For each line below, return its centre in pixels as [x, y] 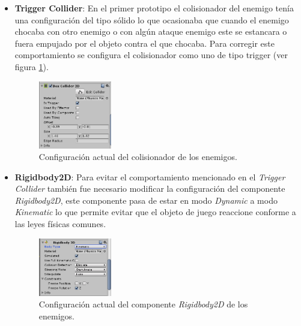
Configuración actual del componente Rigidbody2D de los [143, 304]
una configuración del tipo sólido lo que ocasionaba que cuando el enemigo [152, 19]
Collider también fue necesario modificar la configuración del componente [150, 188]
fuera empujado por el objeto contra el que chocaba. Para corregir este [145, 43]
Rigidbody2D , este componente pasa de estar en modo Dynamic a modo [146, 200]
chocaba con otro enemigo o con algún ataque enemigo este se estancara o [151, 31]
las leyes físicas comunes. [60, 224]
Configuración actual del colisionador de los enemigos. [138, 157]
